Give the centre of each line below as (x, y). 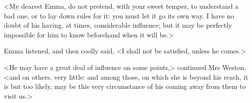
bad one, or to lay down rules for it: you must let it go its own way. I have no (119, 15)
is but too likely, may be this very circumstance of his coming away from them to (125, 86)
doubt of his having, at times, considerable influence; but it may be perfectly (118, 25)
